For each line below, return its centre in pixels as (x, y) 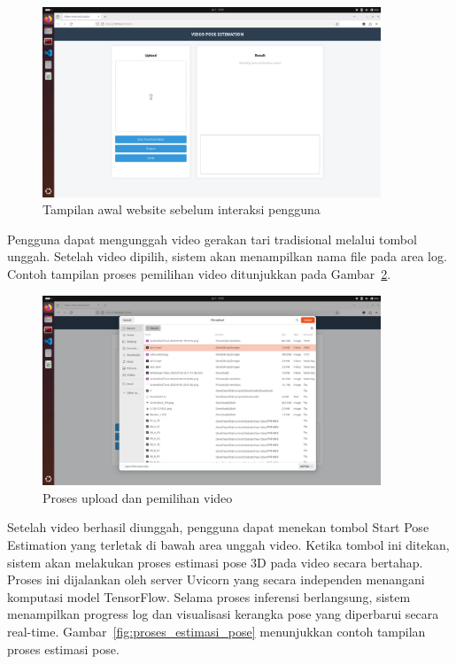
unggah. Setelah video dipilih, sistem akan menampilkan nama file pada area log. (227, 256)
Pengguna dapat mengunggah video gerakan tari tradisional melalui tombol (212, 239)
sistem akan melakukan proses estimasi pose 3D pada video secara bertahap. (215, 562)
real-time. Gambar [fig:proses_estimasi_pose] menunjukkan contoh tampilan (216, 631)
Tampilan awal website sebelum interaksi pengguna (182, 209)
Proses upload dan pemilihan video (138, 497)
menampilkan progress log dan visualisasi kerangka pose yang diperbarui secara (223, 614)
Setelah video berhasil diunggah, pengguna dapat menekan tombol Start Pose (218, 527)
